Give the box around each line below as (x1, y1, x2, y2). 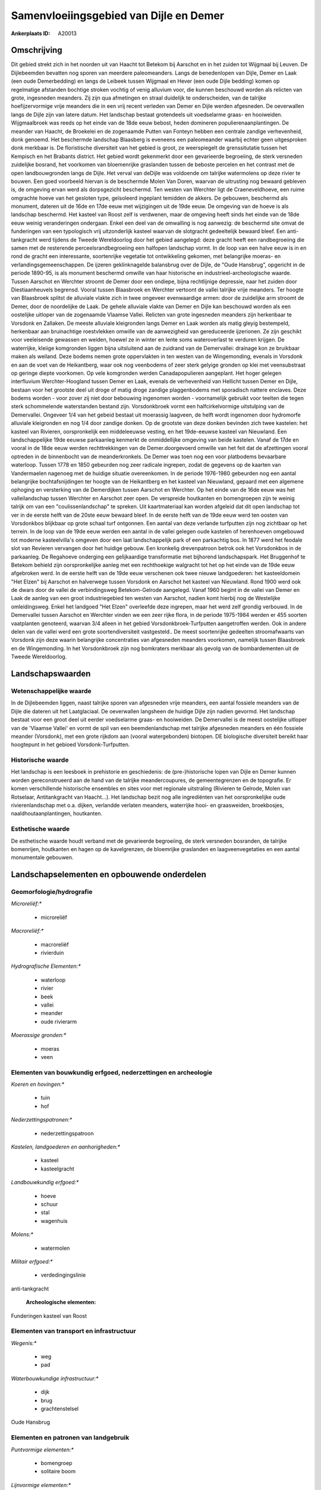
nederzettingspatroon (40, 1129, 95, 1137)
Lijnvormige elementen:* (11, 1481, 71, 1488)
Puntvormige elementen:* (11, 1446, 74, 1453)
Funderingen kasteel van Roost (11, 1312, 87, 1320)
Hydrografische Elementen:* (11, 963, 81, 970)
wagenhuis (40, 1217, 68, 1224)
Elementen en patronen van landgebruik (11, 1433, 130, 1442)
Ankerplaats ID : (11, 30, 51, 37)
